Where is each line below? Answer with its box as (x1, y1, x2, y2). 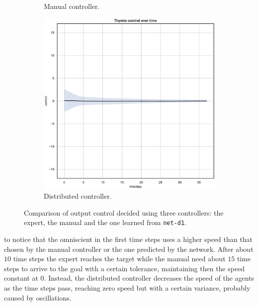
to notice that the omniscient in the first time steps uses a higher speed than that (4, 234, 253, 244)
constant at (4, 273, 38, 283)
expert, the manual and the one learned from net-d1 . (24, 217, 186, 228)
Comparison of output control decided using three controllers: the (24, 207, 224, 218)
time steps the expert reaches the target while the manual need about (13, 253, 226, 264)
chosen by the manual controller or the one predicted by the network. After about (4, 243, 254, 254)
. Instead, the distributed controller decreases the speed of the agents (44, 273, 255, 283)
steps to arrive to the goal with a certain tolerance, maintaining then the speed (4, 263, 245, 273)
